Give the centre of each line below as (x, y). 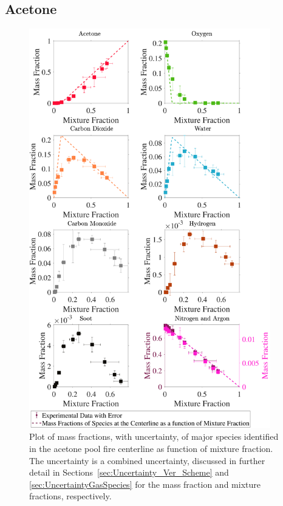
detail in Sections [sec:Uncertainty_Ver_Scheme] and (129, 472)
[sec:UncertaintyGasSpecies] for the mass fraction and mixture (145, 484)
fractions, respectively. (70, 496)
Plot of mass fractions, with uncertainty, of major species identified (154, 436)
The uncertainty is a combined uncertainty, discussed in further (147, 460)
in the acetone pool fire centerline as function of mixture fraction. (151, 448)
